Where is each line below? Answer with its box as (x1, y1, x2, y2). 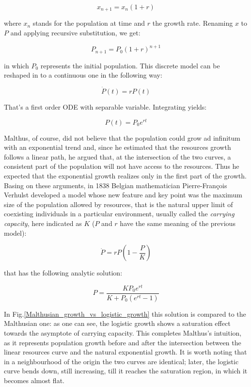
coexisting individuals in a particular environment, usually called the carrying (4, 209, 235, 219)
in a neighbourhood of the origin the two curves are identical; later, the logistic (4, 356, 239, 366)
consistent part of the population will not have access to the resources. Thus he (4, 161, 239, 171)
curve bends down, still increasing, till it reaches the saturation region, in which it (4, 366, 248, 376)
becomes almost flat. (4, 375, 64, 385)
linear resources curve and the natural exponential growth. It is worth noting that (4, 347, 247, 357)
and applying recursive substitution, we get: (10, 28, 141, 38)
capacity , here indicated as (4, 218, 82, 228)
